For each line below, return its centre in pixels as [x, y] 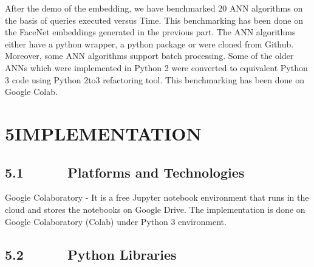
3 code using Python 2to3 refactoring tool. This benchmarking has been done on [155, 79]
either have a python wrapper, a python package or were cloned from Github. [149, 43]
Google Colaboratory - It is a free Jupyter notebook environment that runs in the [157, 197]
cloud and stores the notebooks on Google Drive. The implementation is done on [155, 209]
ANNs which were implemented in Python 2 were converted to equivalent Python [156, 67]
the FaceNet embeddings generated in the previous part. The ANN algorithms [150, 32]
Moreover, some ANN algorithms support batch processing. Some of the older [149, 56]
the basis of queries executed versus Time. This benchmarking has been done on [154, 20]
